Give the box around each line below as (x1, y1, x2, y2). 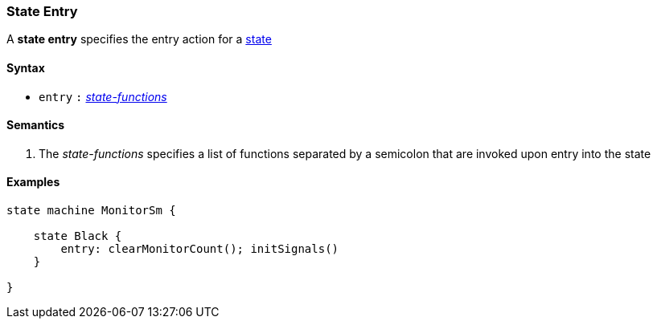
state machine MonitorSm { (6, 204, 176, 217)
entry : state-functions (39, 89, 167, 104)
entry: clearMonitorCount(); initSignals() (60, 242, 339, 256)
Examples (6, 175, 60, 189)
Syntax (6, 60, 45, 75)
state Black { (33, 230, 122, 243)
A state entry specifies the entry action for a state (6, 32, 272, 47)
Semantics (6, 118, 65, 132)
